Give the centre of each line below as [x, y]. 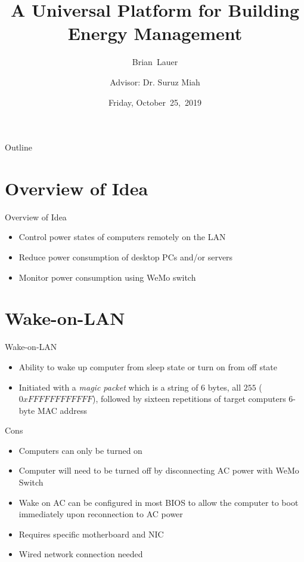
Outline [18, 147]
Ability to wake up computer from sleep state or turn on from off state [148, 366]
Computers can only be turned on [80, 450]
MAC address [62, 410]
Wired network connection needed [81, 554]
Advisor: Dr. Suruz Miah [155, 82]
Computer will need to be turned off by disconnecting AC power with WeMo [159, 470]
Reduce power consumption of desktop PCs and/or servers [126, 257]
